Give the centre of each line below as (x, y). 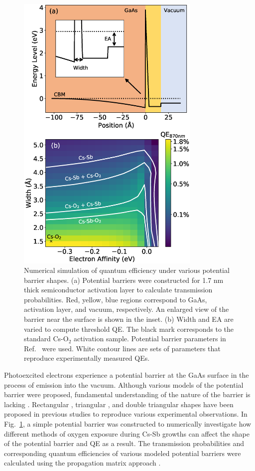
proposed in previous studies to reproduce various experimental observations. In (126, 414)
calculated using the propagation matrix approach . (82, 463)
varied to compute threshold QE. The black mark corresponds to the (129, 329)
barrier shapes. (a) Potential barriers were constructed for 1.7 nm (124, 280)
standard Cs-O (46, 339)
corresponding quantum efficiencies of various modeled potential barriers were (123, 453)
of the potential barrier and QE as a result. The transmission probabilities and (124, 443)
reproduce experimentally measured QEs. (87, 358)
